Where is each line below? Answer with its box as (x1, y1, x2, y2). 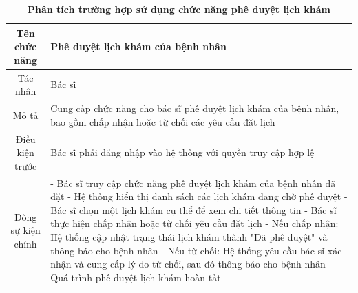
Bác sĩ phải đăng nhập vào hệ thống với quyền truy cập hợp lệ (50, 145, 315, 160)
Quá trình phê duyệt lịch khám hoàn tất (50, 270, 221, 284)
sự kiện (10, 223, 41, 237)
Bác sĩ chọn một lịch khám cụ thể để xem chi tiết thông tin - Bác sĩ (50, 202, 337, 217)
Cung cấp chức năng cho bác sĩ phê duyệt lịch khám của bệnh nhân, (50, 101, 339, 116)
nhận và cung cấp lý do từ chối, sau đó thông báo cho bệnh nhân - (50, 257, 333, 271)
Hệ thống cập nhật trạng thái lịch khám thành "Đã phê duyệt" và (50, 229, 328, 243)
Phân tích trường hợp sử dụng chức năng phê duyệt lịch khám (27, 2, 331, 16)
